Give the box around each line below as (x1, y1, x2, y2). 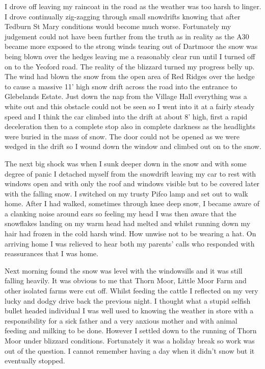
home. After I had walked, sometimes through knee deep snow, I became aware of (5, 198, 259, 209)
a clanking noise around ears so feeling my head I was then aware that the (5, 208, 236, 218)
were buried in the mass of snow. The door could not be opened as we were (5, 131, 240, 141)
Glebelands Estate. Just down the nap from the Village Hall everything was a (5, 91, 247, 102)
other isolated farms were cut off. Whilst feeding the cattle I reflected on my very (5, 285, 258, 296)
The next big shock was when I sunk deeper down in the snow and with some (5, 158, 247, 168)
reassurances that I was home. (5, 248, 98, 259)
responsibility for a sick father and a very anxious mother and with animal (5, 315, 237, 326)
